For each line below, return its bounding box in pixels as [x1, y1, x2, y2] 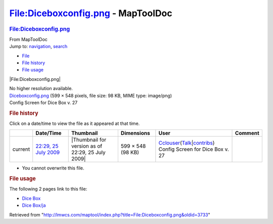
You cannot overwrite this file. [22, 165, 84, 171]
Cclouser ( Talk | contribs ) [158, 140, 215, 147]
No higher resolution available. [9, 85, 73, 92]
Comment [235, 129, 260, 137]
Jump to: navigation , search [9, 43, 68, 50]
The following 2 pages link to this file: [9, 186, 87, 192]
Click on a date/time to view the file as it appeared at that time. [9, 120, 140, 126]
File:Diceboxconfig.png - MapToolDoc [9, 8, 172, 19]
